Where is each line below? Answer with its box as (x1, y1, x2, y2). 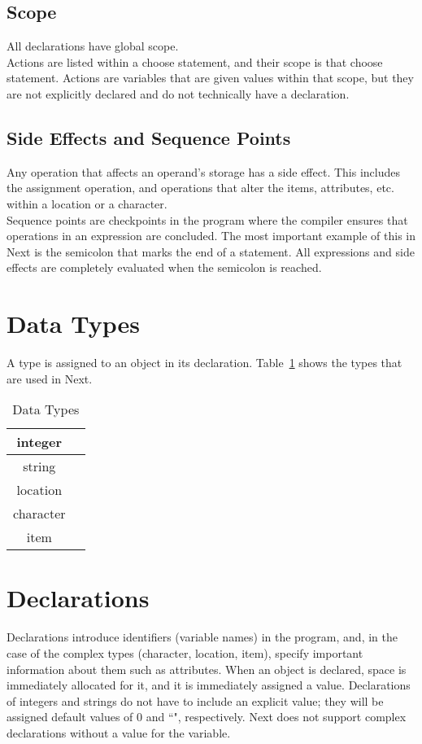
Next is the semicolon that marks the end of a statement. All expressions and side (7, 243, 415, 260)
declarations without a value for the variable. (7, 724, 231, 741)
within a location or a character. (7, 195, 167, 212)
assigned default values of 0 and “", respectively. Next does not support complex (7, 708, 407, 725)
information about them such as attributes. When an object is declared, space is (7, 660, 407, 677)
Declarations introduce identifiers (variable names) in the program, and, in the (7, 628, 398, 646)
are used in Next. (7, 370, 93, 387)
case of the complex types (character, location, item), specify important (7, 644, 363, 661)
